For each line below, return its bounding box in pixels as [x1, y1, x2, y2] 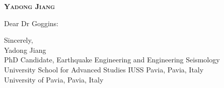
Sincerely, [4, 35, 33, 45]
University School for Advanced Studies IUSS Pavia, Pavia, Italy [4, 64, 204, 74]
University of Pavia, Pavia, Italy [4, 74, 104, 84]
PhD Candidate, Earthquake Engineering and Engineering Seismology [4, 54, 220, 65]
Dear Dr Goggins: [4, 18, 58, 28]
